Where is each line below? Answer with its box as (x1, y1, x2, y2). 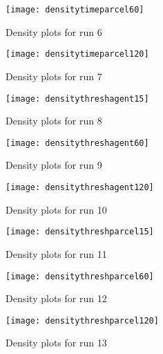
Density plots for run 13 (6, 335, 107, 350)
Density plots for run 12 (6, 291, 107, 306)
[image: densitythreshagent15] (6, 93, 149, 104)
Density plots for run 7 (6, 68, 102, 83)
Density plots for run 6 (6, 24, 102, 39)
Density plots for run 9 (6, 158, 102, 172)
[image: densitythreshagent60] (6, 138, 149, 148)
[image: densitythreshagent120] (6, 183, 154, 192)
